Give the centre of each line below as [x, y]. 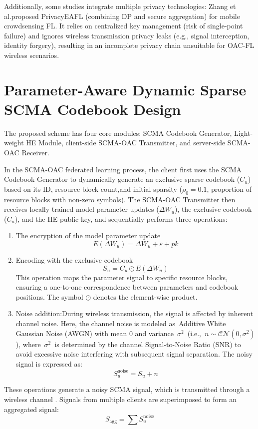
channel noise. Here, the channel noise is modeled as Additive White [121, 323]
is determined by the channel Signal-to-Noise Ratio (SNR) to [148, 344]
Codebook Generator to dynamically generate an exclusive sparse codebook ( [122, 179]
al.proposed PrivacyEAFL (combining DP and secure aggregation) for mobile [122, 16]
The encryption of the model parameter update [88, 235]
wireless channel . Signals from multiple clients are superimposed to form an [121, 399]
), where [28, 344]
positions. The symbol [49, 296]
